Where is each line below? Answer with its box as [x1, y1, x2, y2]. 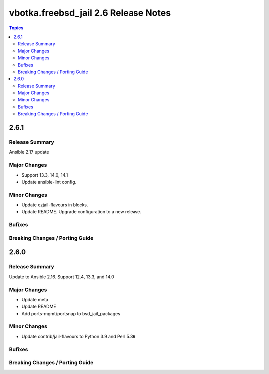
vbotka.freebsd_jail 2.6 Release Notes [9, 7, 171, 18]
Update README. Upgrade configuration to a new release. [21, 209, 141, 215]
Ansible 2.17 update [9, 149, 49, 155]
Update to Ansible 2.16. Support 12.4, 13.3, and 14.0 [9, 274, 114, 280]
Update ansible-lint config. [21, 179, 77, 185]
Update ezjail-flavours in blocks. [21, 202, 88, 208]
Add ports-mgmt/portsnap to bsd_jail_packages [21, 310, 121, 316]
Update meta [21, 296, 48, 302]
